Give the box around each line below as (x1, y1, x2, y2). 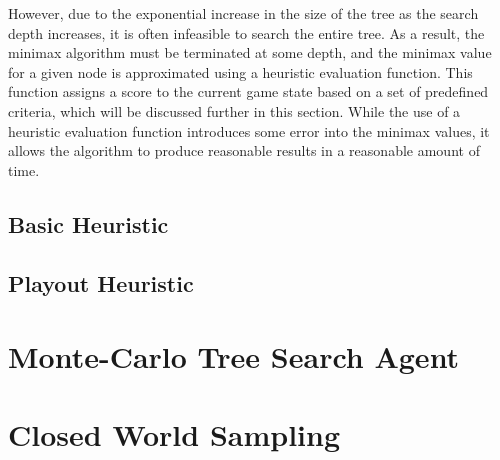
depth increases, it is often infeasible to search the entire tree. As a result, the (8, 22, 485, 43)
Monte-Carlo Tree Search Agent (8, 336, 460, 377)
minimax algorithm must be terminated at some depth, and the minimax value (8, 42, 492, 63)
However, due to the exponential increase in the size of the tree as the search (8, 3, 479, 23)
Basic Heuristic (8, 208, 169, 239)
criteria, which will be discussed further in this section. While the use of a (8, 100, 461, 121)
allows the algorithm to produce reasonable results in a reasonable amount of (8, 140, 480, 161)
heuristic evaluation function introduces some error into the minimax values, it (8, 120, 490, 141)
